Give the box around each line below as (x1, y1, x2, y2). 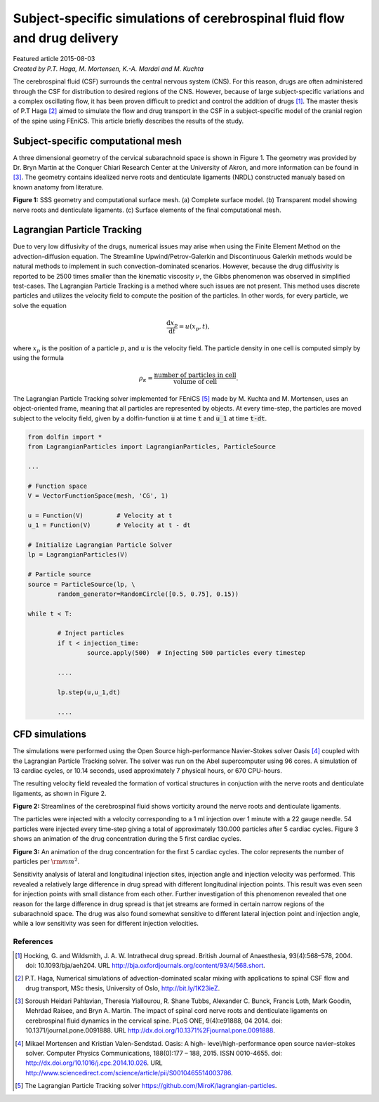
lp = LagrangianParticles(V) (27, 551, 128, 559)
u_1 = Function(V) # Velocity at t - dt (27, 522, 191, 529)
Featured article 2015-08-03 (13, 55, 95, 63)
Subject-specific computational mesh (13, 135, 182, 147)
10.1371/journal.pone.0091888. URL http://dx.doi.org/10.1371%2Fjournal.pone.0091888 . (25, 1026, 275, 1035)
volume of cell (173, 378, 218, 386)
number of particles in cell (154, 371, 237, 379)
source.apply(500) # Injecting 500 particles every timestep (86, 649, 305, 657)
